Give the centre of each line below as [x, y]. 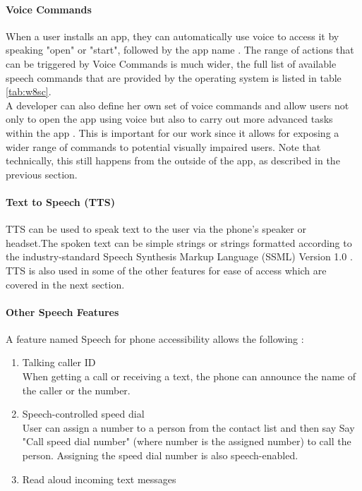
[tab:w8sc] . [29, 91]
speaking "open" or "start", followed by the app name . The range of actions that [180, 50]
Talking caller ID [59, 362]
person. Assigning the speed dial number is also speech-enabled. [160, 455]
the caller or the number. [76, 390]
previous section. [42, 174]
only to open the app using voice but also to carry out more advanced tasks [169, 119]
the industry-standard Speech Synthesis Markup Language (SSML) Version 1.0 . [179, 256]
